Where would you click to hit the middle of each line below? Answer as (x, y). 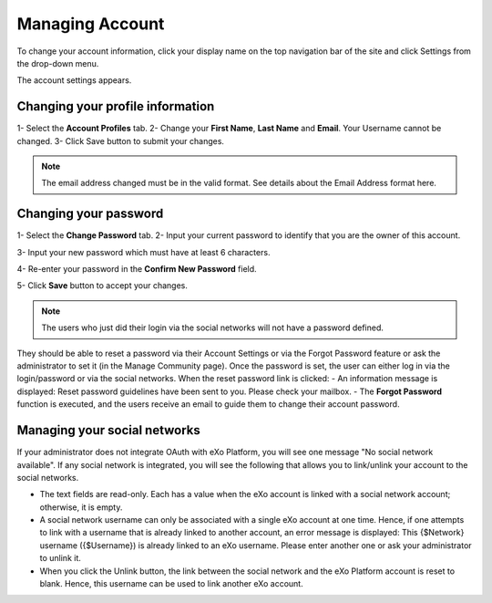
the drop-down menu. (58, 63)
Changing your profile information (116, 106)
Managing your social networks (108, 430)
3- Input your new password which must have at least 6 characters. (143, 252)
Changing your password (90, 214)
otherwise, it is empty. (81, 507)
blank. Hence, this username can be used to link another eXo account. (172, 584)
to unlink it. (61, 558)
